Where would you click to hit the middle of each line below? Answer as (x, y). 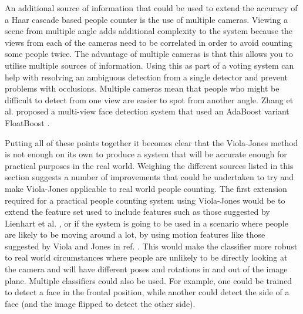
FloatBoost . (27, 122)
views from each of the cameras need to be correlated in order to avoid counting (149, 42)
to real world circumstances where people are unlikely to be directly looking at (146, 257)
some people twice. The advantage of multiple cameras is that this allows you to (149, 54)
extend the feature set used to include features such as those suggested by (137, 212)
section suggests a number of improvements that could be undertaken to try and (149, 177)
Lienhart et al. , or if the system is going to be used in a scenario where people (147, 223)
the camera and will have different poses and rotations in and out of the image (146, 269)
